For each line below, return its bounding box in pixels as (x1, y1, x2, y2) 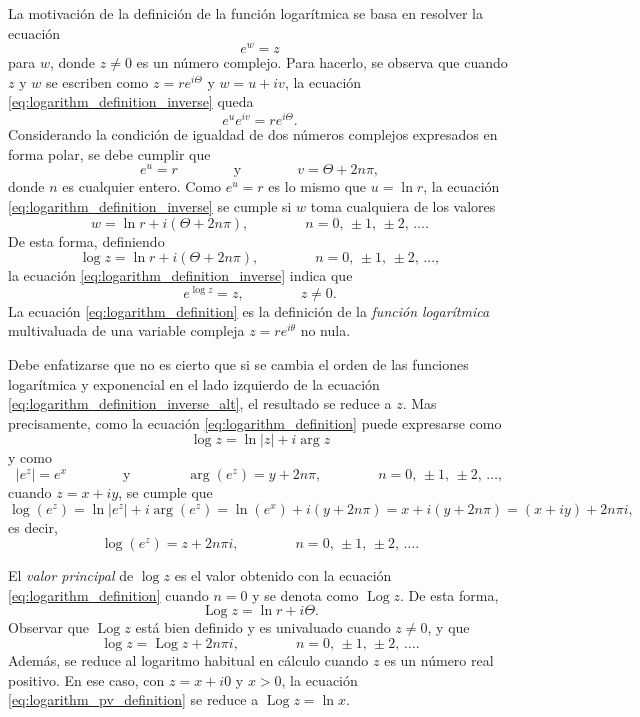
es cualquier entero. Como (62, 176, 222, 197)
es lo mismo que (268, 176, 367, 197)
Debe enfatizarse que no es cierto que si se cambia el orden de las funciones (8, 354, 469, 375)
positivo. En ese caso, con (8, 669, 165, 690)
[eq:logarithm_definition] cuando (8, 584, 209, 605)
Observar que (8, 617, 90, 638)
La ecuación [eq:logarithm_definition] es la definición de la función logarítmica (8, 300, 490, 321)
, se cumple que (118, 482, 213, 502)
